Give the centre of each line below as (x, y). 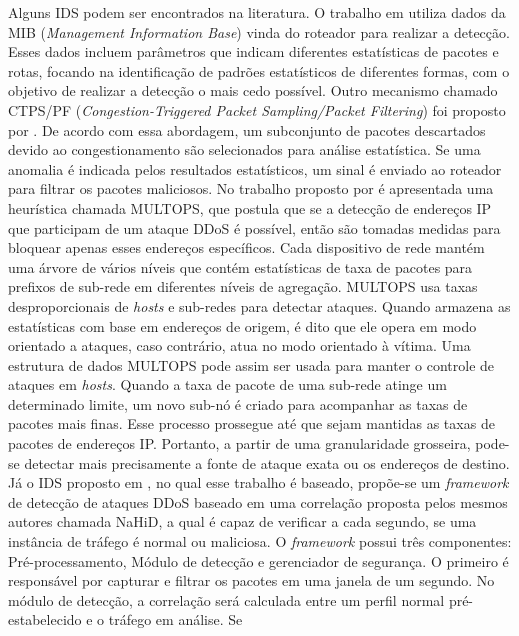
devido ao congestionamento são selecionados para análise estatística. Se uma (244, 149)
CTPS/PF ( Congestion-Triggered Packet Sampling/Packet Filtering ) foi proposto (257, 109)
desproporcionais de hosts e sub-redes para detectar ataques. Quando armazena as (259, 305)
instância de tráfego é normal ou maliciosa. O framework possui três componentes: (260, 541)
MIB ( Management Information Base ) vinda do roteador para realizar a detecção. (259, 31)
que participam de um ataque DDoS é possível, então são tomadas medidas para (254, 227)
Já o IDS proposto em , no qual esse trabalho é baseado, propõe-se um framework (258, 482)
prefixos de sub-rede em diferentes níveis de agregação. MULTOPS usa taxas (243, 286)
